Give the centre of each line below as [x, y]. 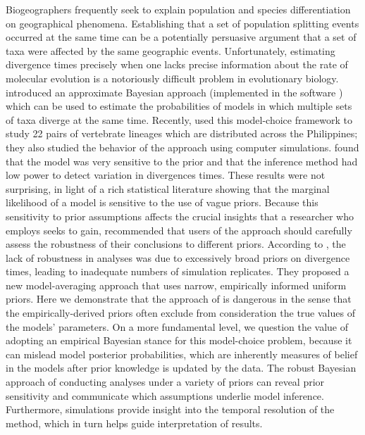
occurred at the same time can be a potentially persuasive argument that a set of [181, 37]
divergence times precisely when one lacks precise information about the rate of [177, 64]
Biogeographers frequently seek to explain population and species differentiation [178, 9]
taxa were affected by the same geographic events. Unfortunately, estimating [171, 50]
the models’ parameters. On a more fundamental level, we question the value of [177, 326]
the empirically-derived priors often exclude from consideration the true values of [180, 313]
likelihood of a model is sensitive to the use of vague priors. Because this [162, 202]
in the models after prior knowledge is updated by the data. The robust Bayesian [181, 368]
